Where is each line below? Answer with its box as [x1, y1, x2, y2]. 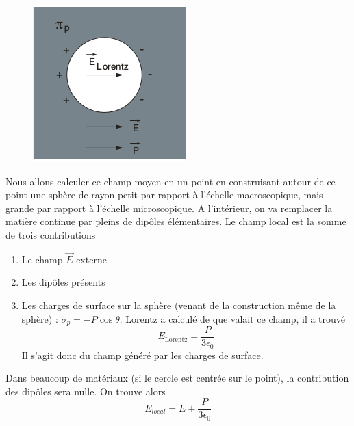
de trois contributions [5, 227, 96, 241]
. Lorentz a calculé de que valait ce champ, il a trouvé [119, 311, 346, 325]
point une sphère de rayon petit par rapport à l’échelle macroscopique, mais [5, 187, 323, 202]
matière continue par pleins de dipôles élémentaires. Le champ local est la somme [5, 214, 346, 228]
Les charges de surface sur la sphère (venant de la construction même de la [21, 297, 336, 312]
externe [76, 252, 107, 266]
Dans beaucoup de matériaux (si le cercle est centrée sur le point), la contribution [5, 371, 349, 385]
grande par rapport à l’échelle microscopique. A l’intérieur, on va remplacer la [5, 200, 333, 215]
